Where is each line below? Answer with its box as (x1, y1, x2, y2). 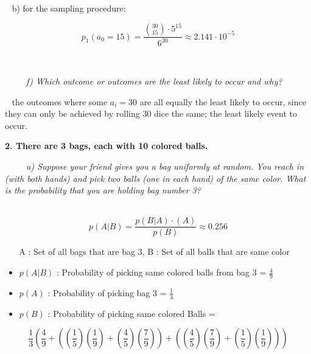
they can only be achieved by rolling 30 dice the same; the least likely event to (5, 107, 298, 120)
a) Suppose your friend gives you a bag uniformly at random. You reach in (26, 160, 304, 173)
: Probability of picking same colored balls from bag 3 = (57, 266, 267, 279)
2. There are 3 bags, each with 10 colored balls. (5, 139, 208, 152)
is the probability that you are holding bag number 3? (5, 184, 201, 196)
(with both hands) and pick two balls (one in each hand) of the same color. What (5, 172, 306, 184)
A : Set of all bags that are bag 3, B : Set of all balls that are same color (19, 245, 290, 258)
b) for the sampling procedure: (12, 2, 126, 14)
